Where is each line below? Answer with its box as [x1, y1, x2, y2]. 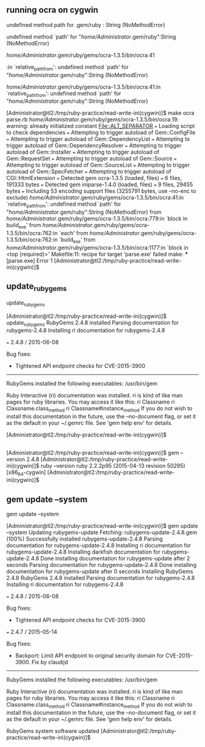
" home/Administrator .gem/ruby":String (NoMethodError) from [6, 208, 162, 216]
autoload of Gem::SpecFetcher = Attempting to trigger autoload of [6, 168, 172, 175]
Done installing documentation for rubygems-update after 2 [40, 555, 190, 562]
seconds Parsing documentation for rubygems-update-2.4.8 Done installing [6, 561, 197, 569]
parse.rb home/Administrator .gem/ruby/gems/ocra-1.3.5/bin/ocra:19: [6, 116, 179, 123]
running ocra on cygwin [6, 5, 99, 15]
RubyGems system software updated [6, 727, 99, 734]
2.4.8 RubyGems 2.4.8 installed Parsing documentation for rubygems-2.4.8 [6, 574, 195, 582]
